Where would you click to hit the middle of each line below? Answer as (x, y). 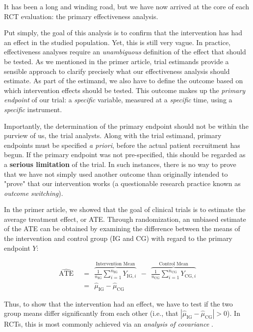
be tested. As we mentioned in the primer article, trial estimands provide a (116, 61)
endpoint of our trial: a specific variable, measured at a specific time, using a (118, 100)
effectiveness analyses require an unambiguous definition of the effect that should (125, 52)
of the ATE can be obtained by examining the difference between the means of (122, 228)
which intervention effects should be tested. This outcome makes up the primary (125, 90)
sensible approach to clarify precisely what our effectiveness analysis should (117, 71)
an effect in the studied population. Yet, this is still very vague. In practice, (117, 42)
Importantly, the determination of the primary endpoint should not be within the (126, 126)
